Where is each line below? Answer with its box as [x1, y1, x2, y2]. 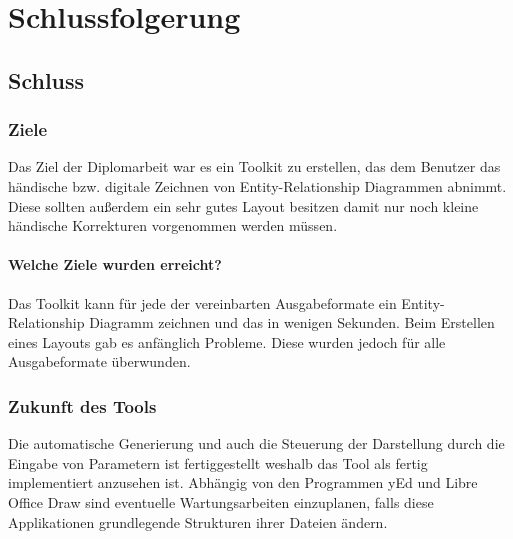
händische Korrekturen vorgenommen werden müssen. [8, 215, 338, 236]
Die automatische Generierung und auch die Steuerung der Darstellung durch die [8, 433, 505, 454]
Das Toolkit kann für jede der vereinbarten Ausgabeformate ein [8, 292, 397, 313]
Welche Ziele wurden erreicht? [8, 254, 222, 275]
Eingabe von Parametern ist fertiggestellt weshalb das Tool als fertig [8, 452, 428, 473]
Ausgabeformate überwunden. [8, 351, 191, 372]
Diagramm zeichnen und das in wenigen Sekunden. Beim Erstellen [89, 312, 495, 333]
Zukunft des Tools [8, 393, 157, 418]
